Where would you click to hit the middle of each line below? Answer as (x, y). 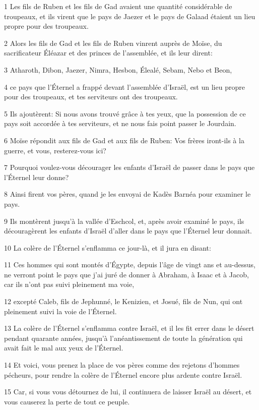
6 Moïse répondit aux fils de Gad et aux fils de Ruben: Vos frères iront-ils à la (124, 140)
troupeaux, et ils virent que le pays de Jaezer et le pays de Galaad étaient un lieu (130, 16)
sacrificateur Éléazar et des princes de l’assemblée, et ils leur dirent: (108, 53)
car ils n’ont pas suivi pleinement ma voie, (69, 284)
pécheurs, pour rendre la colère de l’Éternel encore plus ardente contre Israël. (123, 374)
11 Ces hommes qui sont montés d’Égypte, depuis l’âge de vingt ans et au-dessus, (130, 265)
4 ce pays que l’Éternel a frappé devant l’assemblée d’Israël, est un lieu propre (124, 86)
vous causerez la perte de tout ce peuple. (67, 401)
